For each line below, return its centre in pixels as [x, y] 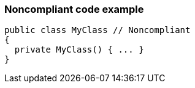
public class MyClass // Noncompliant [97, 30]
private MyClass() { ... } [79, 50]
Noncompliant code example [74, 9]
